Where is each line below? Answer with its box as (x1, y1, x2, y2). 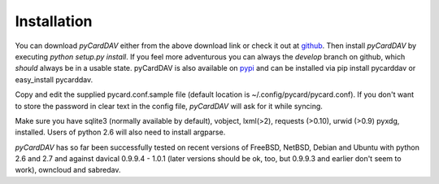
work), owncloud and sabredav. (15, 165, 121, 175)
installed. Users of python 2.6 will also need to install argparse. (15, 127, 226, 138)
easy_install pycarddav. (15, 74, 93, 85)
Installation (15, 12, 93, 30)
